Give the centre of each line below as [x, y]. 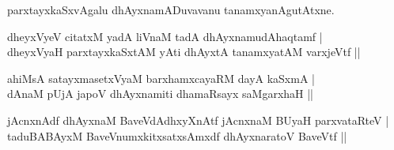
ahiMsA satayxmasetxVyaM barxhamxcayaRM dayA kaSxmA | [161, 78]
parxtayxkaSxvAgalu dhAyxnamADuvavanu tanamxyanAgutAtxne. [171, 9]
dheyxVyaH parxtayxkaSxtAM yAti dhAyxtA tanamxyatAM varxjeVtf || [184, 52]
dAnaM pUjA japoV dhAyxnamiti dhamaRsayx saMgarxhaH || [161, 94]
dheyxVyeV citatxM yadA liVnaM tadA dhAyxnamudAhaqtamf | [165, 36]
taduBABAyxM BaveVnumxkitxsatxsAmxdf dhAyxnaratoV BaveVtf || [177, 135]
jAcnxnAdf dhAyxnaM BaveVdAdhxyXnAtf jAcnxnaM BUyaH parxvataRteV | [198, 120]
